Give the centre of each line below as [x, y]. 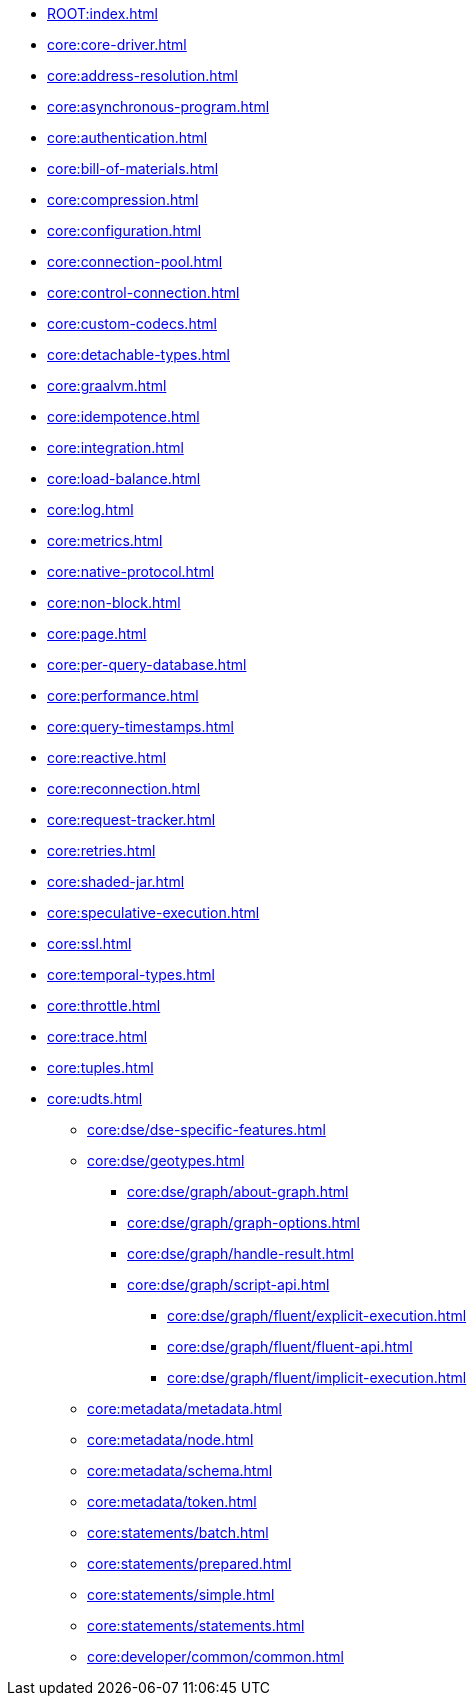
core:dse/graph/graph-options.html [243, 1222]
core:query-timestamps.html [140, 726]
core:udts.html [95, 1098]
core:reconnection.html [124, 788]
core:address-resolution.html [142, 75]
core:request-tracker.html [131, 819]
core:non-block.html [114, 602]
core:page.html [97, 633]
